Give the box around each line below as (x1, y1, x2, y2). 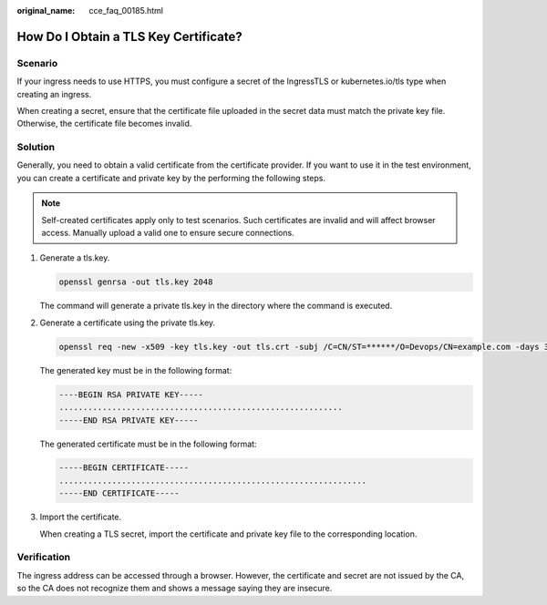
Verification (16, 551, 71, 564)
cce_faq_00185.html (88, 5, 164, 15)
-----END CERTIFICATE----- (58, 488, 180, 498)
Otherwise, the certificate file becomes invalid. (16, 118, 192, 129)
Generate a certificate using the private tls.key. (39, 317, 216, 328)
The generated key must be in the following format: (39, 364, 232, 375)
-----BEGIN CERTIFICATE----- (58, 463, 190, 473)
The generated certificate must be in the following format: (39, 438, 257, 449)
